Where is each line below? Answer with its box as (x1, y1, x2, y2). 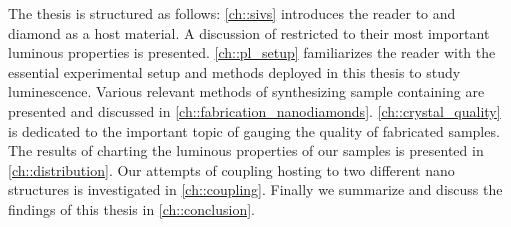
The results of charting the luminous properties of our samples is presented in (8, 140, 484, 161)
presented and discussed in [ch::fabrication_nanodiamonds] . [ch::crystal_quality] (8, 100, 501, 121)
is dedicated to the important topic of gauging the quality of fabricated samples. (8, 120, 500, 141)
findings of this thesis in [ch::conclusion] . (8, 198, 255, 219)
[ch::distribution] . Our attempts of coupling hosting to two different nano (8, 159, 455, 180)
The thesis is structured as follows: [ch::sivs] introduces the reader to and (8, 3, 456, 23)
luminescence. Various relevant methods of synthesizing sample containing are (8, 81, 485, 102)
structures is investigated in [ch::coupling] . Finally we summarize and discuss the (8, 179, 503, 200)
